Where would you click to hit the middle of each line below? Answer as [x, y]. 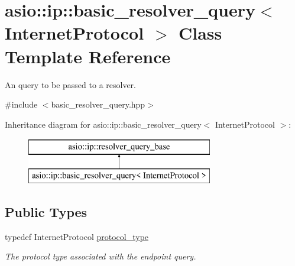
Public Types [46, 211]
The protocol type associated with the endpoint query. [101, 256]
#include [21, 104]
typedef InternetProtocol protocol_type [77, 236]
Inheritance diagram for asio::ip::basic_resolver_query [103, 124]
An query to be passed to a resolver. [70, 84]
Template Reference [88, 56]
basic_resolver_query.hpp [98, 104]
